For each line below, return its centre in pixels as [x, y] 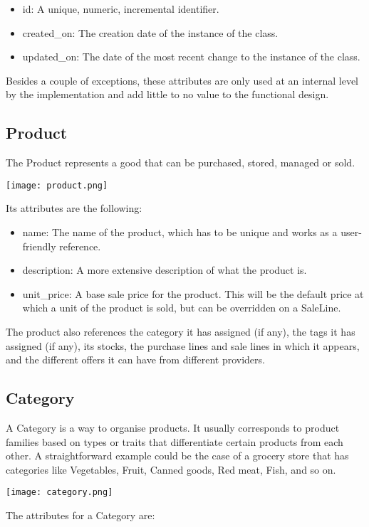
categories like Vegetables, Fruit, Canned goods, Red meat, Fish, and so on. [171, 469]
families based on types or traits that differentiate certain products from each [175, 441]
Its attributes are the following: [74, 208]
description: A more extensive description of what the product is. [165, 270]
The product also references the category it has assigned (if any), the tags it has [181, 331]
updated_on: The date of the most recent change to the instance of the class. [191, 57]
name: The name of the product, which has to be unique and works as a [180, 232]
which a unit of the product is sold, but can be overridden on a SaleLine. [182, 308]
